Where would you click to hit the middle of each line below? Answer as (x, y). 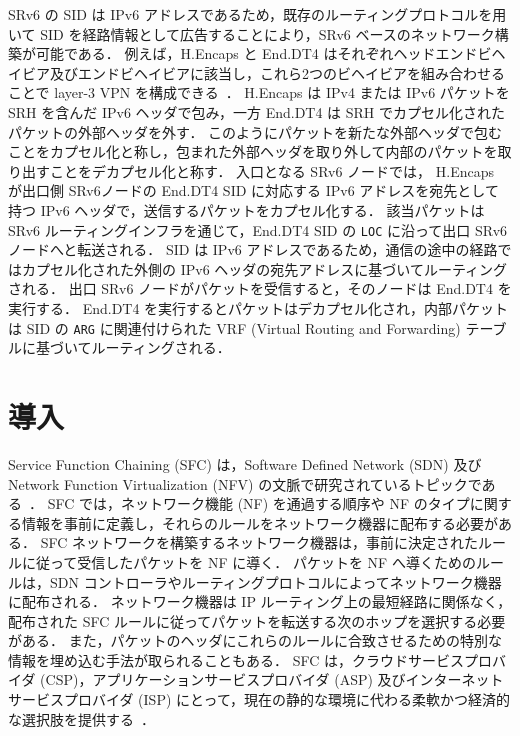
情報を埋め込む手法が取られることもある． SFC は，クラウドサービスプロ (250, 659)
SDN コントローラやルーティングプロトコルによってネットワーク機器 (275, 581)
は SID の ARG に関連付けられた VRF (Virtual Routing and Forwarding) (234, 327)
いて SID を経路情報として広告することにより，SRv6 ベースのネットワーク (251, 33)
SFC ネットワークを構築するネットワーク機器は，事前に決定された (259, 542)
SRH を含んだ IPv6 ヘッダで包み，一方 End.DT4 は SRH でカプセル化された (257, 111)
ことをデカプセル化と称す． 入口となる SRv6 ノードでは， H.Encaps (271, 170)
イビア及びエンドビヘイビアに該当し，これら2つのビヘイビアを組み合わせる (256, 72)
